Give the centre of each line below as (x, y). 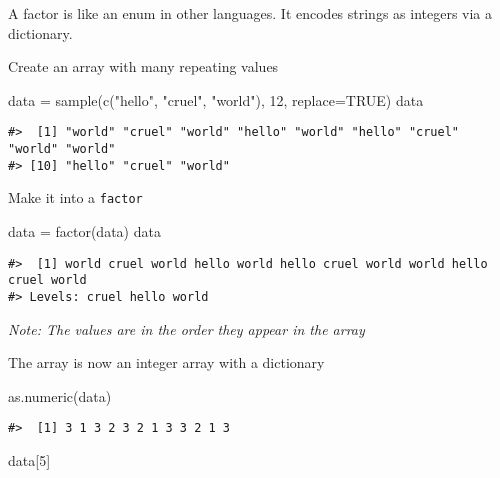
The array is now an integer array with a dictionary (166, 362)
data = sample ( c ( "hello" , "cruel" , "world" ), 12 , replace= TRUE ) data (216, 99)
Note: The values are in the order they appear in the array (186, 328)
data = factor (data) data (84, 231)
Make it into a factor (75, 197)
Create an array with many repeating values (143, 66)
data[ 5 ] (29, 460)
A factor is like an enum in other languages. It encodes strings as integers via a (250, 13)
